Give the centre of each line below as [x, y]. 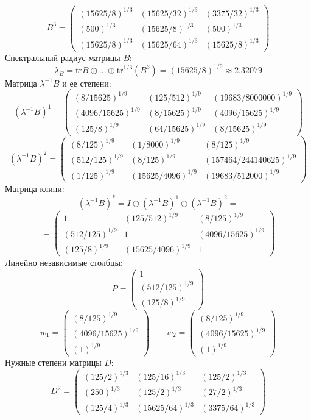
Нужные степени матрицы [53, 362]
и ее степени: [87, 83]
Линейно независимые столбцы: [64, 262]
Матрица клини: [35, 188]
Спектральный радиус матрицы [63, 57]
